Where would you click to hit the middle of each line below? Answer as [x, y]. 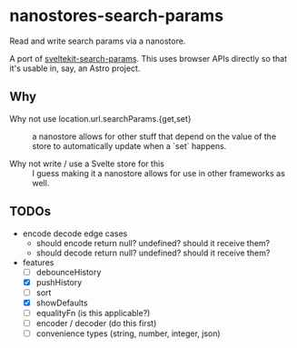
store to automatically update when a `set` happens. [129, 145]
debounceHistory [69, 272]
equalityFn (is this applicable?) [93, 313]
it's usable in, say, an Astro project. [75, 68]
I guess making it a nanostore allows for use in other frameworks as [159, 173]
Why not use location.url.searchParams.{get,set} [101, 118]
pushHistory [59, 282]
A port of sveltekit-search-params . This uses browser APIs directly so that [148, 58]
